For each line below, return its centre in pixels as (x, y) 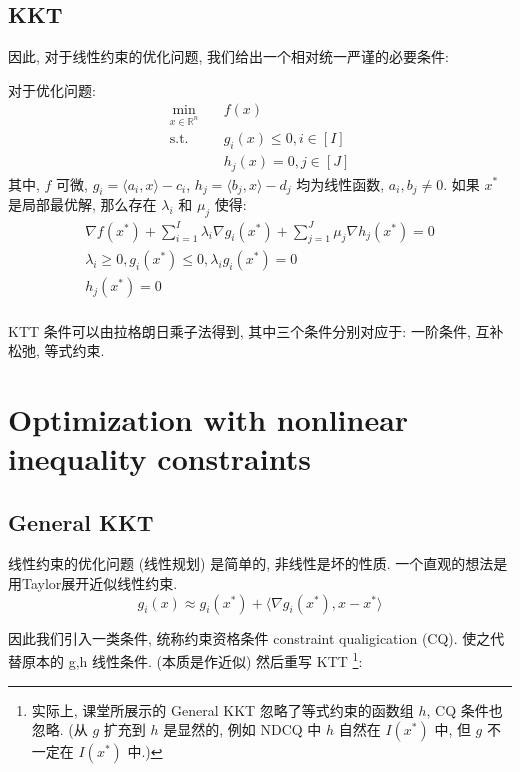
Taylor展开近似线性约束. (99, 583)
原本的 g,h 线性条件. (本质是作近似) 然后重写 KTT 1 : (192, 659)
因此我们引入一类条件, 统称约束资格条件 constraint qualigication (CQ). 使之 (249, 637)
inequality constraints (159, 458)
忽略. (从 (59, 729)
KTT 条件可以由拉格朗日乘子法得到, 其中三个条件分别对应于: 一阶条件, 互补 (256, 330)
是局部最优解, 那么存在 (82, 204)
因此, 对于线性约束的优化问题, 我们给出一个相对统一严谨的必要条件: (228, 56)
